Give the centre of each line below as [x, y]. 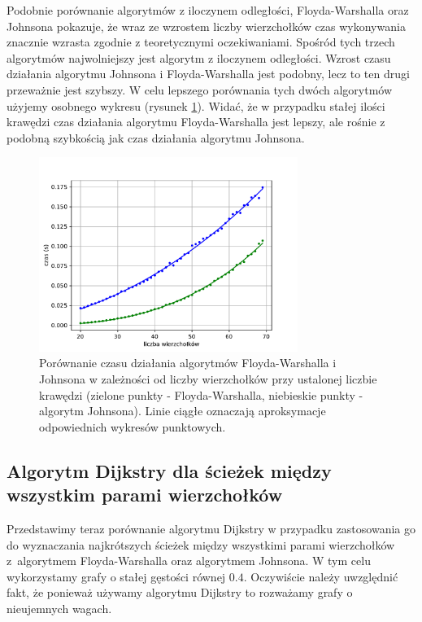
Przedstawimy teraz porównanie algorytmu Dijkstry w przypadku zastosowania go [211, 528]
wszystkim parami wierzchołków [145, 495]
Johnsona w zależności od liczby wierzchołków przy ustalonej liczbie [208, 379]
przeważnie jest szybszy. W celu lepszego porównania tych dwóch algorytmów [200, 89]
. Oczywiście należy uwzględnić [321, 576]
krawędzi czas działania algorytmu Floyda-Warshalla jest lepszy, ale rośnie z [196, 122]
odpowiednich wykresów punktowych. [133, 426]
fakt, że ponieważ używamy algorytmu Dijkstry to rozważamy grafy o [180, 592]
